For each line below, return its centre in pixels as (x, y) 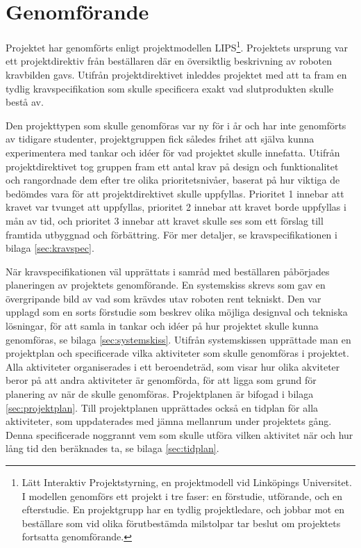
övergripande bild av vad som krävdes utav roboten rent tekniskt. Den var (163, 298)
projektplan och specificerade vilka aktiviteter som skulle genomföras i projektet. (177, 353)
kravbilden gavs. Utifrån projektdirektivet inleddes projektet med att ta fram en (176, 74)
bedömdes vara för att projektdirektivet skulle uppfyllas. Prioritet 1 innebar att (175, 193)
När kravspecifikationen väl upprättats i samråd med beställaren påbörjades (168, 271)
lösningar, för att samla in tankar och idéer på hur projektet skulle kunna (162, 326)
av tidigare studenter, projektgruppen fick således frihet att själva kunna (160, 139)
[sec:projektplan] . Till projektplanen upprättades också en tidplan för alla (162, 407)
